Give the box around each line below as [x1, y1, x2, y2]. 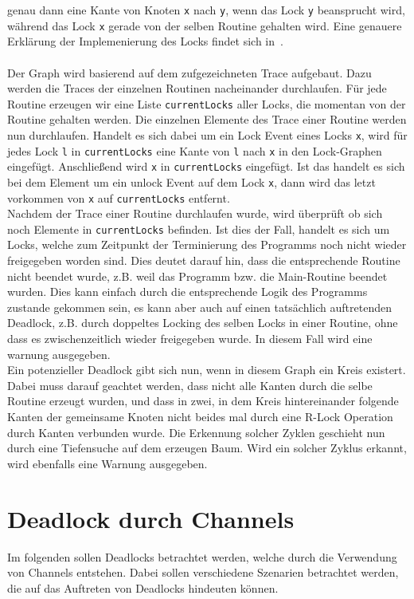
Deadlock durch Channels [7, 502, 295, 534]
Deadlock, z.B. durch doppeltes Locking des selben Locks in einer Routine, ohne [7, 314, 398, 331]
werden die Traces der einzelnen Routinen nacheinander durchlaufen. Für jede [7, 80, 387, 97]
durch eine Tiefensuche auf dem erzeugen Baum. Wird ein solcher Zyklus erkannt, [7, 439, 407, 456]
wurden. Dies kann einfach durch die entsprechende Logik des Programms [7, 283, 368, 300]
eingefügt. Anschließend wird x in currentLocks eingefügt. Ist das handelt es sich [7, 158, 405, 175]
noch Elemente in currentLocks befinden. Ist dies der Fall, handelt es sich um [7, 220, 390, 237]
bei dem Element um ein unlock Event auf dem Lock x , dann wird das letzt [7, 173, 376, 190]
